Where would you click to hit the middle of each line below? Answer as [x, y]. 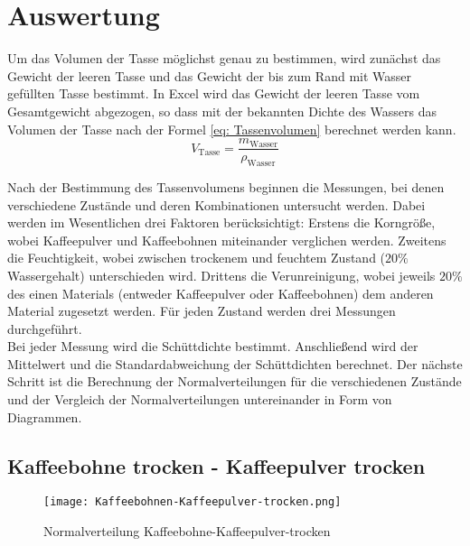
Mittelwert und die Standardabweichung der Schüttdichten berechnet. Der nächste [235, 363]
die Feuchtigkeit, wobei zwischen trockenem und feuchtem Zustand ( [197, 258]
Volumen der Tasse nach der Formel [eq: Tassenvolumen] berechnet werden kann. [232, 129]
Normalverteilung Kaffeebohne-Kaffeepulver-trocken [187, 531]
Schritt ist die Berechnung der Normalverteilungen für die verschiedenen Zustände [235, 381]
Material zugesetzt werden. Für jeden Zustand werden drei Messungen [202, 311]
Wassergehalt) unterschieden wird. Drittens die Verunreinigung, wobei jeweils [221, 275]
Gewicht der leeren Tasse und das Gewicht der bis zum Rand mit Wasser [210, 75]
